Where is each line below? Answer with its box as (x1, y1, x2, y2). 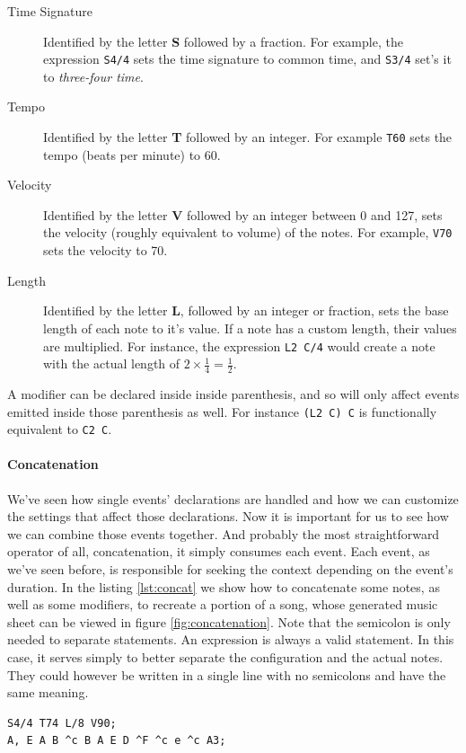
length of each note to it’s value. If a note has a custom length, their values (43, 318, 457, 337)
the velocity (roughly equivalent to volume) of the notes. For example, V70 (43, 223, 453, 242)
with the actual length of (43, 354, 180, 373)
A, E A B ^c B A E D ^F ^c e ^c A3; (7, 734, 226, 748)
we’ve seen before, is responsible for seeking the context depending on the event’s (7, 560, 453, 579)
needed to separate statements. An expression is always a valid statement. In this (7, 630, 454, 649)
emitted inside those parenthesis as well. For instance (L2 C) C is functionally (7, 402, 437, 421)
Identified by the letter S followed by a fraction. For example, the (43, 31, 403, 50)
